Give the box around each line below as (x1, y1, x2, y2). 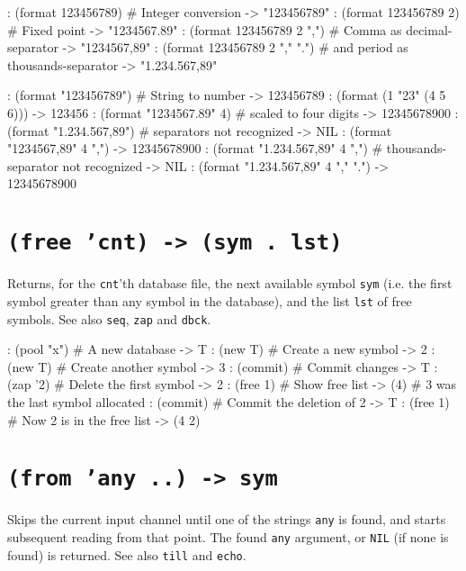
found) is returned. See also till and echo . (7, 545, 246, 564)
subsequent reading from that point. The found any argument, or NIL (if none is (7, 528, 449, 547)
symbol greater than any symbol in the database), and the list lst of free (7, 291, 412, 310)
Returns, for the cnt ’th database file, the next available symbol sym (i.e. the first (7, 274, 453, 293)
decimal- (406, 20, 453, 39)
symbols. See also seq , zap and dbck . (7, 309, 211, 328)
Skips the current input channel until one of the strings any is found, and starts (7, 510, 446, 529)
